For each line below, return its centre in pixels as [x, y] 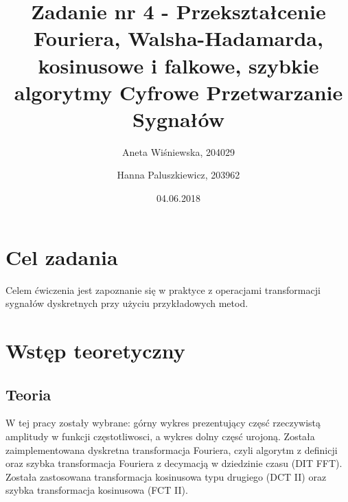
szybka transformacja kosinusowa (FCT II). [97, 490]
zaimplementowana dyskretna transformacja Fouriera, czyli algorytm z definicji [172, 449]
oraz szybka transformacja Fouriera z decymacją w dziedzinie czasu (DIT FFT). [174, 463]
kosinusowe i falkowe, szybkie [178, 65]
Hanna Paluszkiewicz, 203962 [178, 175]
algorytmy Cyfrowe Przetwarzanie [178, 92]
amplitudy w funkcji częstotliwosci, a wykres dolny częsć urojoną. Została [160, 436]
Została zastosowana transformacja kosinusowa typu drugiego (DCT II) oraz [166, 476]
